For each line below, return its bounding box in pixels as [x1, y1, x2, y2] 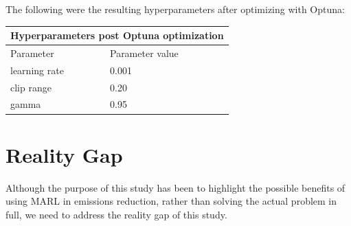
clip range [10, 80, 52, 94]
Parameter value [109, 45, 179, 60]
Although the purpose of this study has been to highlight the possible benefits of [5, 180, 346, 194]
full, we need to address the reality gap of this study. [5, 207, 227, 221]
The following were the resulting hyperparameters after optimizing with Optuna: [5, 2, 345, 16]
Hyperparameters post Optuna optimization [10, 28, 224, 43]
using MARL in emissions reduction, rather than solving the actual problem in [5, 194, 337, 208]
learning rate [10, 63, 64, 77]
